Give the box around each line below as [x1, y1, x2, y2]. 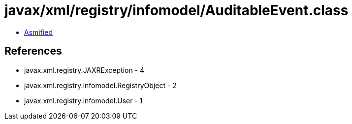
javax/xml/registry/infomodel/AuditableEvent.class [4, 2, 349, 19]
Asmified [24, 28, 53, 36]
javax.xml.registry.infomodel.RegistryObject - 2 [24, 81, 177, 90]
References [4, 45, 62, 58]
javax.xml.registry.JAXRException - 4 [24, 65, 145, 74]
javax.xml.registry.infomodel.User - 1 [24, 96, 143, 105]
